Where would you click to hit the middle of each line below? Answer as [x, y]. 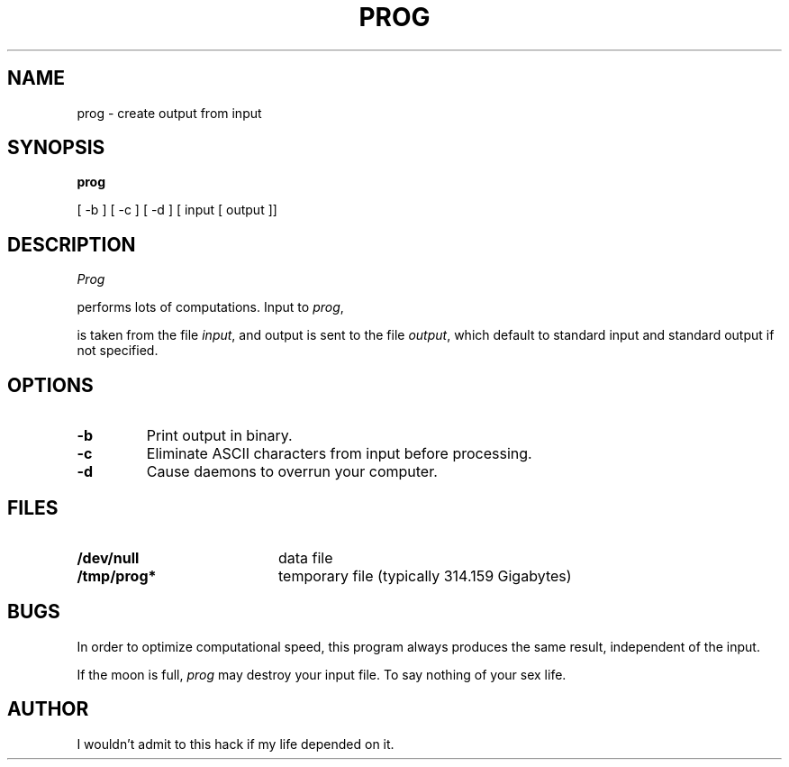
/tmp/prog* [117, 575]
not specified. [118, 351]
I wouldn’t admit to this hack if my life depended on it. [236, 744]
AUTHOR [48, 709]
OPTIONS [50, 385]
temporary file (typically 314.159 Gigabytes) [425, 575]
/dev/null [108, 557]
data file [305, 557]
